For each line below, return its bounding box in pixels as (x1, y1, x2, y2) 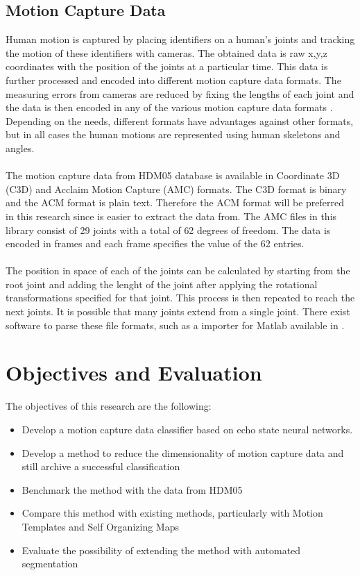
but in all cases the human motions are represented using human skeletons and (6, 127, 341, 142)
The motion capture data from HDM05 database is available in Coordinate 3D (6, 168, 340, 183)
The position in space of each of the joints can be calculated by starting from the (6, 263, 350, 278)
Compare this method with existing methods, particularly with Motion (22, 506, 323, 520)
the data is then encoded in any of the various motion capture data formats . (6, 100, 333, 115)
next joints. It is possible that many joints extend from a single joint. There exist (6, 304, 350, 319)
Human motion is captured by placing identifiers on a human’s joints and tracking (6, 32, 355, 47)
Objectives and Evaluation (6, 358, 262, 387)
